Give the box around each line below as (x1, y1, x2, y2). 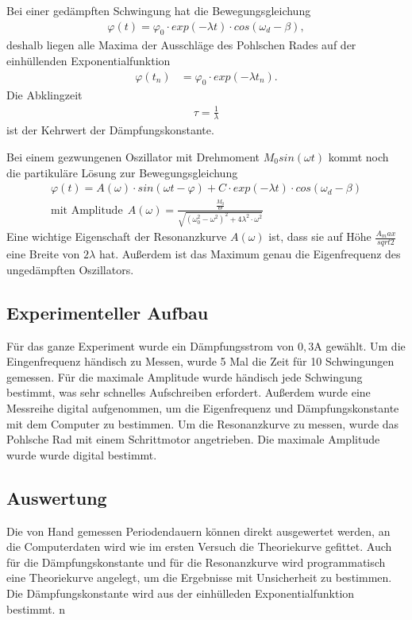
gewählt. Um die (325, 337, 406, 354)
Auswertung (6, 485, 107, 510)
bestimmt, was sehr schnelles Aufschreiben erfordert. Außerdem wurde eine (6, 384, 371, 401)
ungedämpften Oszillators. (6, 261, 134, 277)
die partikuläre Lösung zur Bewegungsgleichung (6, 164, 238, 180)
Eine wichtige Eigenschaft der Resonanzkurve (6, 228, 227, 245)
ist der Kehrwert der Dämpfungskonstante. (6, 122, 214, 138)
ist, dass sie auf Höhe (268, 228, 372, 245)
